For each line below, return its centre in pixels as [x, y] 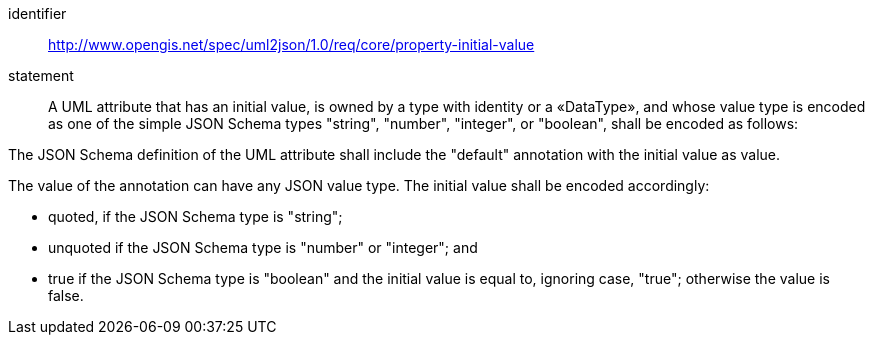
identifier [37, 13]
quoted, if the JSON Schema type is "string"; [195, 216]
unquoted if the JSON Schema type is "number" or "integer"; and [263, 247]
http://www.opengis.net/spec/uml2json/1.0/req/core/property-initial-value [291, 44]
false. [66, 295]
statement [41, 75]
